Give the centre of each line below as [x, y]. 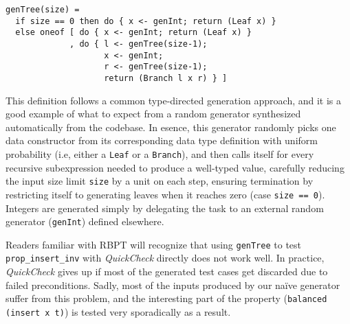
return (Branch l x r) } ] [166, 78]
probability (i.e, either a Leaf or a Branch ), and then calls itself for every [160, 153]
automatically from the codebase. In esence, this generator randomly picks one [171, 127]
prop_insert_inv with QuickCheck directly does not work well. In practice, [165, 258]
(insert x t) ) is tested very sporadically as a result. [118, 311]
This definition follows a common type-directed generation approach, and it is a [174, 100]
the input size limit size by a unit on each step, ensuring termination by [160, 181]
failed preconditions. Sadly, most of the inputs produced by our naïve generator [173, 285]
